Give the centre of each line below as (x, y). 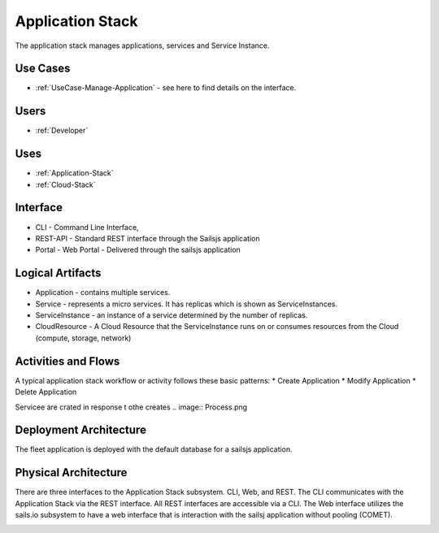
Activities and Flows (67, 361)
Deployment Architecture (80, 430)
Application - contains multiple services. (103, 292)
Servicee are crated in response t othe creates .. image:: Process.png (131, 407)
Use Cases (43, 69)
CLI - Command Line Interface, (87, 227)
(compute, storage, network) (83, 338)
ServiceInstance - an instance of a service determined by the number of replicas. (172, 315)
